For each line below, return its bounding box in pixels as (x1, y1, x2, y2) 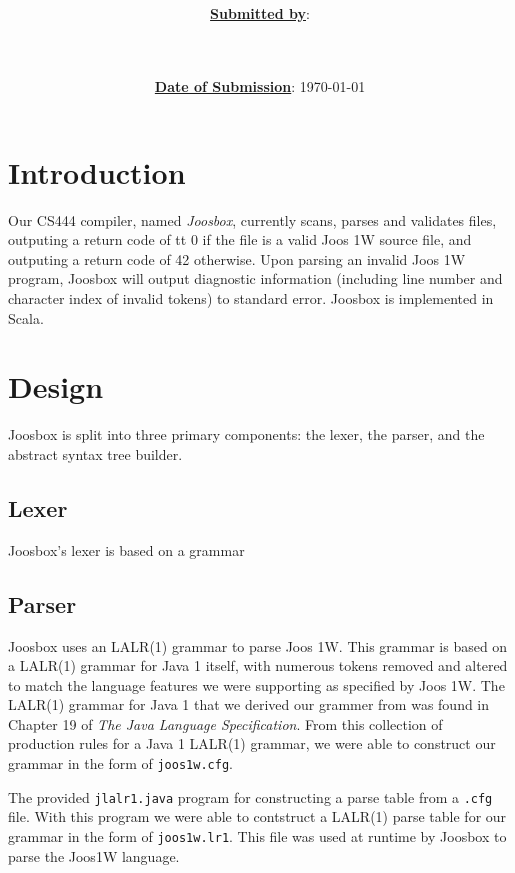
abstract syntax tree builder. (8, 443, 183, 464)
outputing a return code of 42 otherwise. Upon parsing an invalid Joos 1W (8, 248, 466, 269)
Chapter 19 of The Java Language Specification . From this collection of (8, 713, 443, 734)
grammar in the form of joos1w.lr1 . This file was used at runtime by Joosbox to (8, 825, 507, 846)
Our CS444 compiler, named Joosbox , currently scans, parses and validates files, (8, 209, 497, 230)
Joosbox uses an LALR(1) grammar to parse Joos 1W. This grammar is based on (8, 635, 508, 656)
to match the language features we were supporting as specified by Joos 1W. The (8, 674, 505, 695)
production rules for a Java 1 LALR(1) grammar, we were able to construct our (8, 733, 496, 754)
